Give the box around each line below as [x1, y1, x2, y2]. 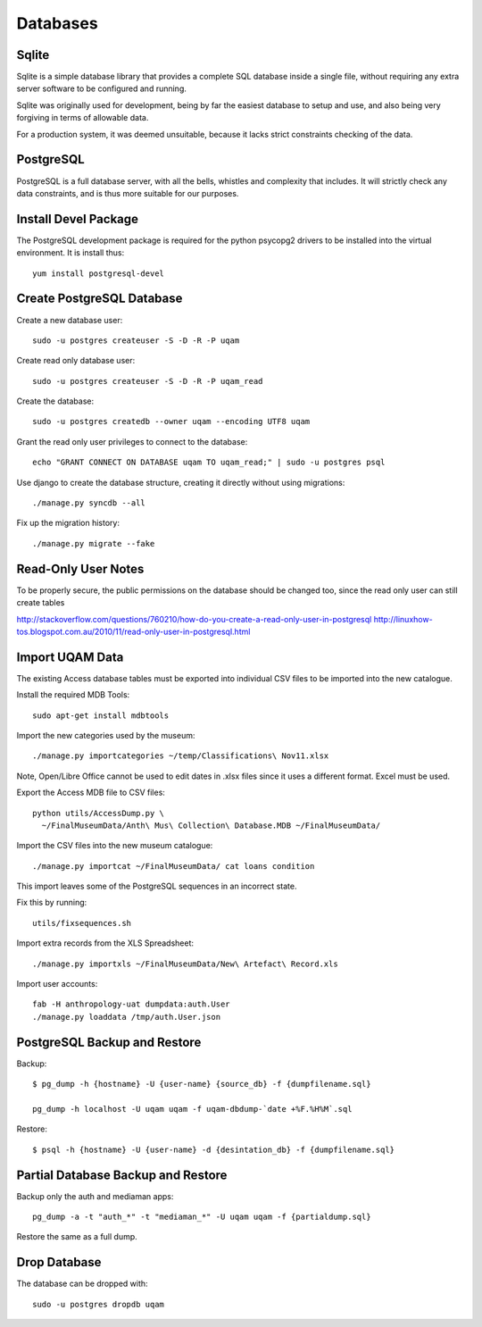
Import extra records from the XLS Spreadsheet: [16, 938, 195, 948]
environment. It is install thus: [16, 247, 125, 258]
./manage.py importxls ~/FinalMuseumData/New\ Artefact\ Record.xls [32, 958, 338, 969]
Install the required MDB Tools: [16, 689, 130, 700]
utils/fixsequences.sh [32, 918, 132, 928]
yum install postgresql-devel [32, 268, 165, 279]
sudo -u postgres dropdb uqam [32, 1299, 165, 1309]
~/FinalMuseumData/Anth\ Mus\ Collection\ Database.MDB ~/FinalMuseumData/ [41, 820, 381, 830]
